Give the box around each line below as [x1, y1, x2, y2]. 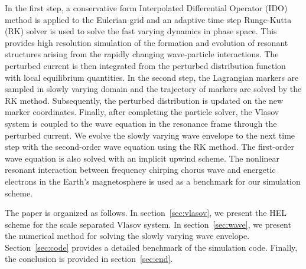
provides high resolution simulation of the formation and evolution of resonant [5, 36, 288, 48]
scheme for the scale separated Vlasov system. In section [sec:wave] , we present [5, 218, 291, 230]
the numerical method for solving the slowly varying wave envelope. [5, 229, 250, 242]
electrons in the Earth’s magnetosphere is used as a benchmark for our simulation [5, 175, 301, 187]
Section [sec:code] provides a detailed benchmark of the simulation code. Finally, [5, 241, 298, 253]
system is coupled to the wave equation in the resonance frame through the [5, 117, 277, 129]
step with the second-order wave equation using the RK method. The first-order [5, 140, 294, 153]
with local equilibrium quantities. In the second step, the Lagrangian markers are [5, 71, 299, 83]
